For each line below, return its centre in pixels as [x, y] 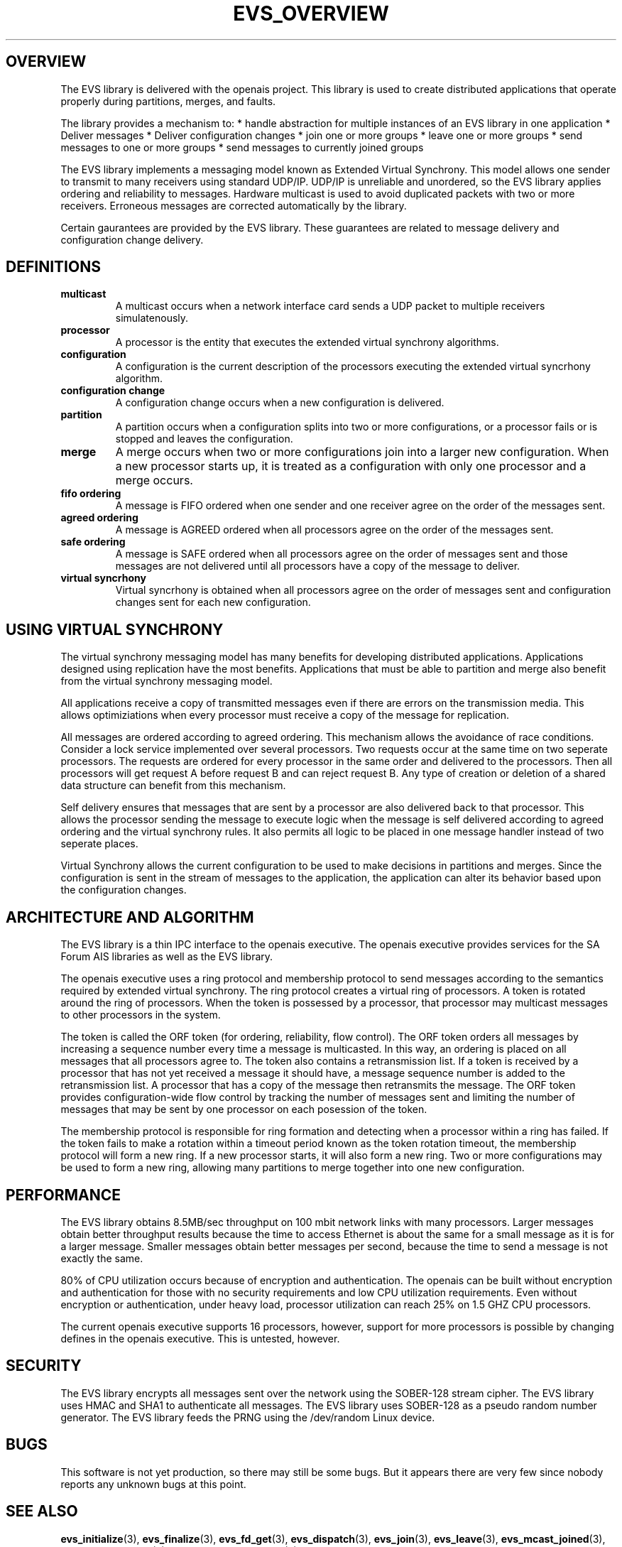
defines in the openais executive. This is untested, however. [200, 1338]
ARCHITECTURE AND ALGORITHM [130, 917]
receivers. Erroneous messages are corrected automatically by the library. [234, 205]
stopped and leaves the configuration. [204, 439]
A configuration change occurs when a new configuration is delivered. [280, 403]
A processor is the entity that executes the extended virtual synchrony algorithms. [307, 342]
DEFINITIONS [53, 267]
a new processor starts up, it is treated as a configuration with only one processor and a [351, 466]
